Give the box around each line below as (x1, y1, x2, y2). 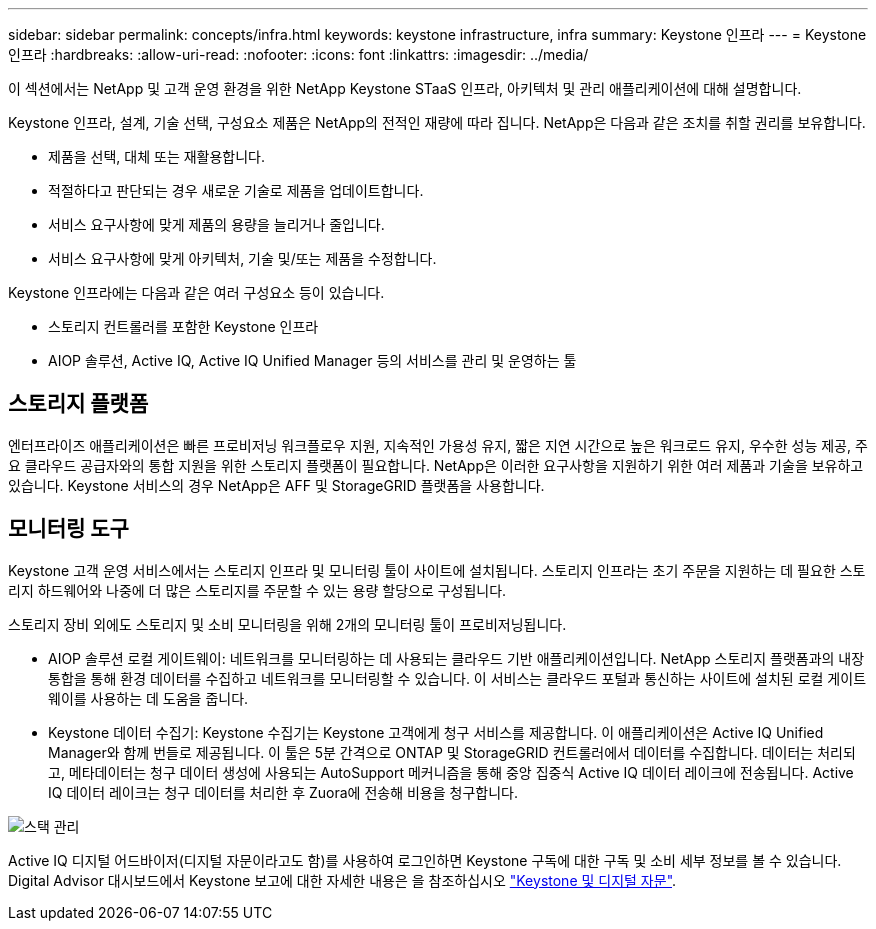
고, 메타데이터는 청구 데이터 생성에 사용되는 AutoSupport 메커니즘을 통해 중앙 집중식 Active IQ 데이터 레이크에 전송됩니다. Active (48, 763, 854, 781)
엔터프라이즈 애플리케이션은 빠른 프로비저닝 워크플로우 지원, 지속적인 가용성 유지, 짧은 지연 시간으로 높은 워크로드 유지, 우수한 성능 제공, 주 (8, 436, 868, 454)
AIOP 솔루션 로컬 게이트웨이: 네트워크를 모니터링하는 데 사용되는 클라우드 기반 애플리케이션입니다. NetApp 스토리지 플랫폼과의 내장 (48, 649, 865, 667)
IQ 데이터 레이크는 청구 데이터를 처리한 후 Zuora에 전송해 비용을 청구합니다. (48, 783, 519, 801)
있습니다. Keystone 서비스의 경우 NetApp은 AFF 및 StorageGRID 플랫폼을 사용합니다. (8, 476, 545, 494)
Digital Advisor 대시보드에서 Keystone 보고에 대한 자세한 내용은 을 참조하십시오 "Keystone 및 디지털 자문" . (8, 871, 677, 889)
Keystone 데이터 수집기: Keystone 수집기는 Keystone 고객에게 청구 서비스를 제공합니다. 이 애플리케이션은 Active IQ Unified (48, 723, 824, 741)
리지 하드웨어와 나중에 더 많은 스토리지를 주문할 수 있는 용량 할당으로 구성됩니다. (8, 581, 507, 599)
